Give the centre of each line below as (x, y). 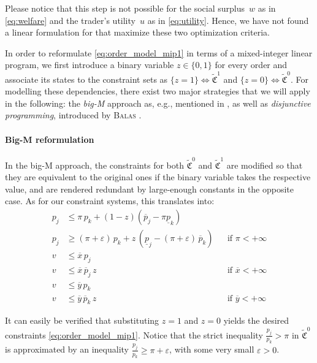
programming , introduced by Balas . (73, 115)
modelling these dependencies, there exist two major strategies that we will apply (158, 91)
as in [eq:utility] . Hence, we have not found (228, 20)
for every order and (251, 65)
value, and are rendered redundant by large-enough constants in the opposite (150, 189)
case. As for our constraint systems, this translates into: (110, 201)
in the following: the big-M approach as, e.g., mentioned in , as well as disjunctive (158, 103)
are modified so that (265, 165)
